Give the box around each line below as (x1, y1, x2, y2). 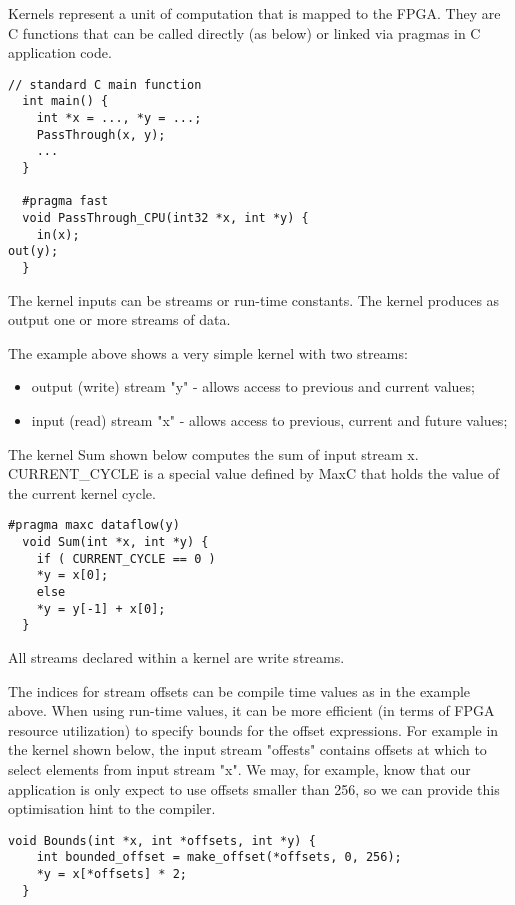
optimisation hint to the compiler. (8, 798, 216, 819)
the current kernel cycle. (8, 482, 156, 503)
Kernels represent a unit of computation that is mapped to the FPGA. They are (8, 3, 501, 23)
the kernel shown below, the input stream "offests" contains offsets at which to (8, 739, 487, 760)
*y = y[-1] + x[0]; (36, 601, 166, 616)
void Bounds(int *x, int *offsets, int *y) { (8, 833, 316, 848)
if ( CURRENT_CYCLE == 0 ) (36, 551, 216, 566)
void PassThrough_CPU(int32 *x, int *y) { (22, 211, 309, 226)
